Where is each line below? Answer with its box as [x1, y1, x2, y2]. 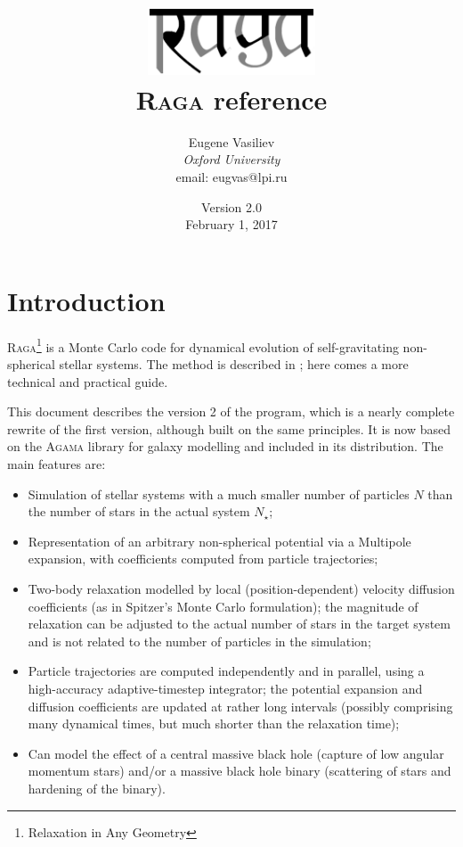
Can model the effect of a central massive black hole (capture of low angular [28, 744, 444, 762]
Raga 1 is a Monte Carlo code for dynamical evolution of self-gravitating [7, 334, 399, 356]
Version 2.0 [201, 197, 262, 216]
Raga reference [135, 80, 328, 117]
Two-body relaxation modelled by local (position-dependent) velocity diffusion [28, 579, 455, 597]
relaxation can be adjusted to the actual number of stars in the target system [28, 614, 451, 633]
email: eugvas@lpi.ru [175, 168, 288, 186]
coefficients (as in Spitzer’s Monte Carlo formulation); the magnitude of [28, 596, 418, 615]
